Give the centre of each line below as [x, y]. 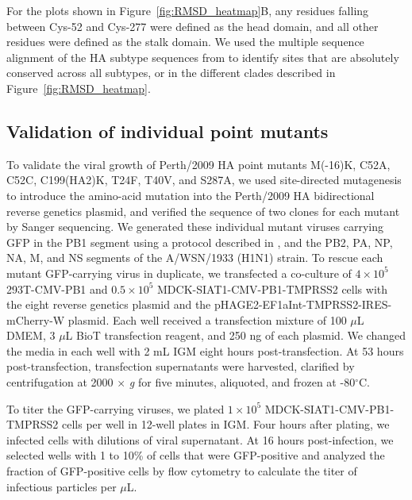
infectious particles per [62, 486]
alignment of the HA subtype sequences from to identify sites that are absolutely [203, 57]
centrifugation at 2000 [60, 382]
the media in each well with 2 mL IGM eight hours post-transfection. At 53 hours [205, 350]
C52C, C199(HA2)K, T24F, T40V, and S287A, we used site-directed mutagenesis [204, 180]
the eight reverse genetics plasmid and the [109, 304]
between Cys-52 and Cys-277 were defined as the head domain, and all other [193, 26]
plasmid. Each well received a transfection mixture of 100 [207, 319]
